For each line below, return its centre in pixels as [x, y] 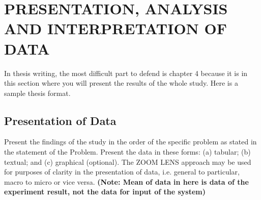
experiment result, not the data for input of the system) [105, 192]
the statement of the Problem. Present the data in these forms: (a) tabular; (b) [127, 152]
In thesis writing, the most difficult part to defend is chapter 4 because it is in [126, 73]
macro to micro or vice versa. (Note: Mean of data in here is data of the [126, 181]
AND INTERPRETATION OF [115, 28]
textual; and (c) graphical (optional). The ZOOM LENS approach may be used [128, 161]
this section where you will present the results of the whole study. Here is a [121, 83]
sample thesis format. [37, 93]
